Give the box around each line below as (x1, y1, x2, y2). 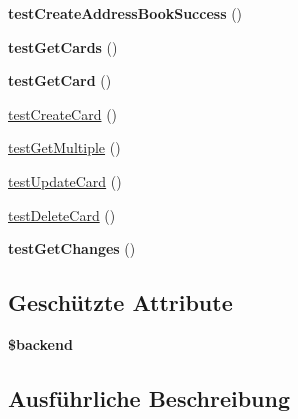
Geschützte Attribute (8, 287, 233, 318)
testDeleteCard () (8, 204, 116, 225)
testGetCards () (8, 36, 118, 57)
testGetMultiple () (8, 137, 121, 158)
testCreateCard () (8, 103, 118, 124)
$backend (8, 333, 73, 354)
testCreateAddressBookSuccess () (8, 3, 243, 23)
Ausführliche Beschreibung (8, 382, 290, 413)
